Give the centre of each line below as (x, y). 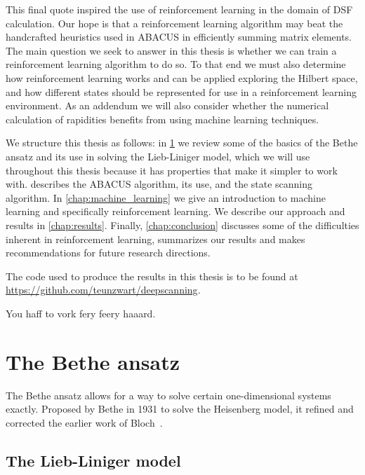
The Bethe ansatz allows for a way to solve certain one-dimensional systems (168, 395)
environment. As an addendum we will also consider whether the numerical (167, 105)
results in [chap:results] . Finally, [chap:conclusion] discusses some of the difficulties (182, 225)
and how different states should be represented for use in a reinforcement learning (181, 91)
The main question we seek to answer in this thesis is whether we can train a (171, 50)
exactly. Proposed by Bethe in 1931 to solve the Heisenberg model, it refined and (180, 409)
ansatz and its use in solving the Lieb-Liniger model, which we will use (158, 156)
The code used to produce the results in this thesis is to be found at (152, 276)
